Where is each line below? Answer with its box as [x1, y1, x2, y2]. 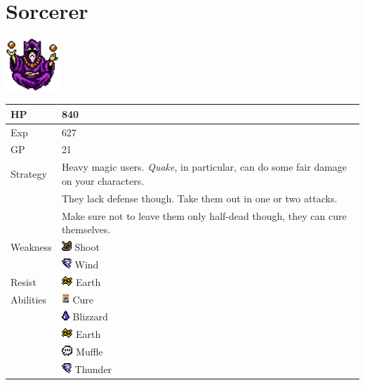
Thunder [74, 361, 112, 376]
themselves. [61, 222, 111, 237]
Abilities [11, 292, 47, 306]
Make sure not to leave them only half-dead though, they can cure [61, 208, 347, 223]
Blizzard [72, 309, 108, 324]
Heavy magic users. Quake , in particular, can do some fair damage [61, 159, 347, 174]
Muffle [76, 344, 103, 359]
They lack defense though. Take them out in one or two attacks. [61, 190, 338, 205]
